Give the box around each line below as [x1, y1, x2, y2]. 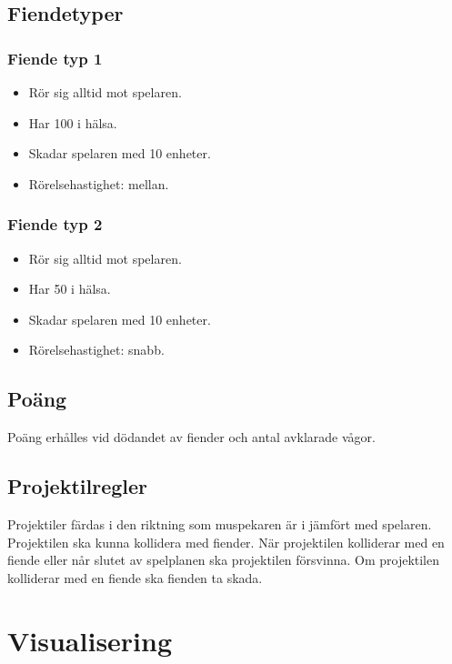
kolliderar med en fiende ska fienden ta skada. [7, 568, 263, 587]
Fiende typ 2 [7, 213, 103, 236]
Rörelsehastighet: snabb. [28, 340, 165, 359]
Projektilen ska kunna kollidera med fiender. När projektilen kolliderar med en [7, 532, 445, 551]
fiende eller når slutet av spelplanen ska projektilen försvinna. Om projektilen [7, 550, 440, 569]
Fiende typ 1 [7, 46, 103, 69]
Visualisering [7, 621, 173, 659]
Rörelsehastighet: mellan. [28, 174, 169, 193]
